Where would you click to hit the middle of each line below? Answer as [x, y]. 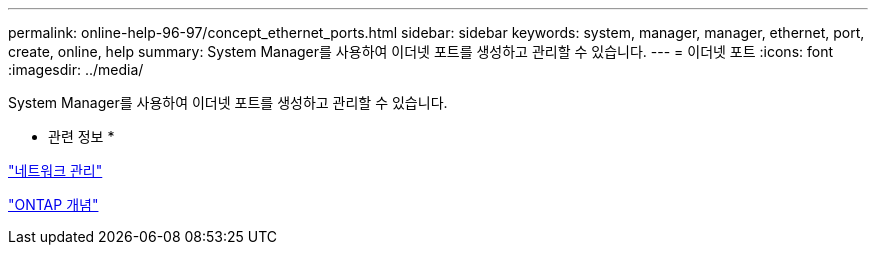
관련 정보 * [81, 136]
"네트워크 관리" [55, 170]
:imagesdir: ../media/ [76, 69]
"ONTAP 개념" [53, 204]
